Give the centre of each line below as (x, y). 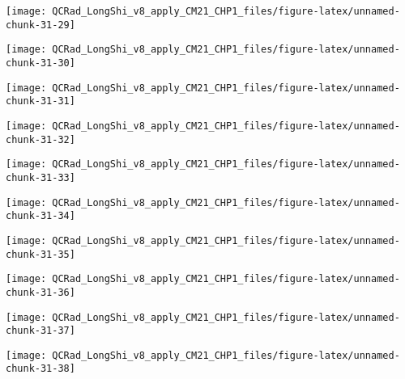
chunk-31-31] (40, 101)
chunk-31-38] (40, 369)
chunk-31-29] (40, 25)
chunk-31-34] (40, 216)
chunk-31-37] (40, 331)
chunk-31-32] (40, 139)
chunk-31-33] (40, 177)
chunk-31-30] (40, 63)
